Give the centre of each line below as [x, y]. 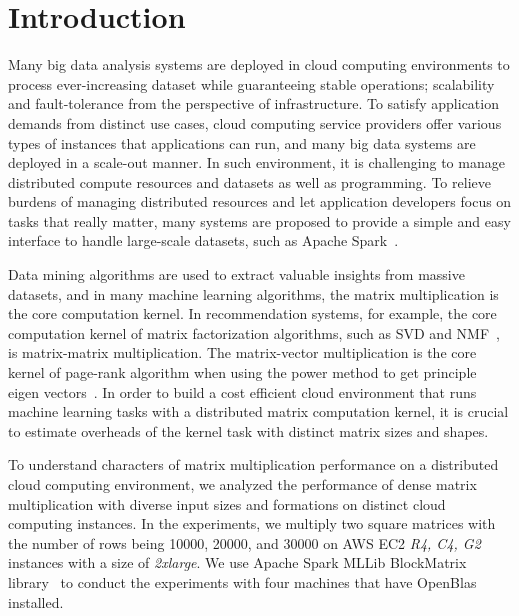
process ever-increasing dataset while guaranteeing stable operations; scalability [251, 83]
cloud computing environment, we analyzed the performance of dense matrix [242, 484]
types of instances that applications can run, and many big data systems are [242, 142]
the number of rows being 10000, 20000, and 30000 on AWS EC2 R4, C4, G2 [244, 542]
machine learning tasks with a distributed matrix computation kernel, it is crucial [258, 411]
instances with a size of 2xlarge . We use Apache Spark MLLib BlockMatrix [237, 562]
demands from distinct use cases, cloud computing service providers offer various [255, 122]
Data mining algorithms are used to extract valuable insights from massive [236, 274]
